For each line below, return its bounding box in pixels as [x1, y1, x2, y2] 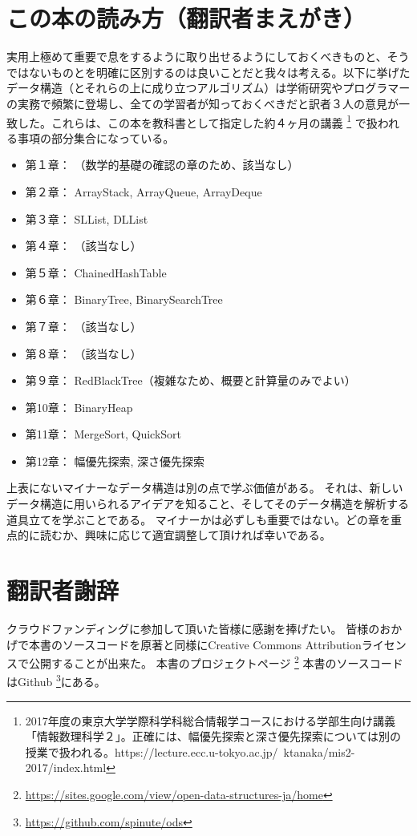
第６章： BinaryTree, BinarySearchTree [25, 291, 223, 308]
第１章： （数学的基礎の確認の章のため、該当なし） [25, 156, 299, 173]
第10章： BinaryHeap [25, 398, 133, 415]
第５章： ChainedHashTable [25, 264, 167, 281]
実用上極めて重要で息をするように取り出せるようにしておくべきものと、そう [6, 48, 410, 65]
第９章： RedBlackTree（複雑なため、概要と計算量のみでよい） [25, 372, 356, 389]
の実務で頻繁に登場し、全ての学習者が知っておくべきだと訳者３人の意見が [6, 95, 399, 111]
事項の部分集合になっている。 [17, 129, 175, 146]
